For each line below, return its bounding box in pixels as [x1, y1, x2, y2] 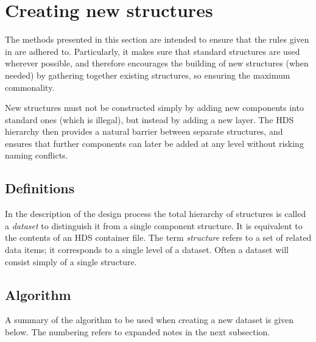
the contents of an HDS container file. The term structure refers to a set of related [5, 231, 312, 244]
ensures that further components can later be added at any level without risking [5, 137, 304, 149]
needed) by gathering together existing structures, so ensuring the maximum [5, 68, 290, 81]
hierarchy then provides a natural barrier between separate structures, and [5, 125, 283, 138]
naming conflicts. [5, 149, 68, 162]
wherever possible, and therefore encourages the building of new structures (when [5, 57, 309, 69]
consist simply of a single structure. [5, 255, 137, 268]
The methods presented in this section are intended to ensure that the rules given [5, 33, 309, 46]
